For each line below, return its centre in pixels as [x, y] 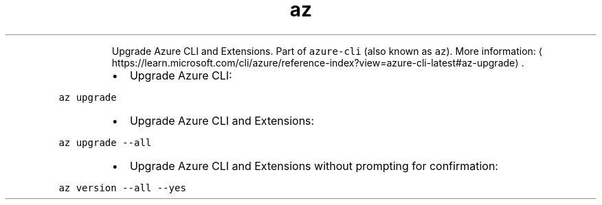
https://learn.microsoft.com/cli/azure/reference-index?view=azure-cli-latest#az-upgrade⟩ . [318, 62]
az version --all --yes [122, 188]
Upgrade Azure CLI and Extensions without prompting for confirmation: [314, 166]
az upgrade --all [105, 142]
